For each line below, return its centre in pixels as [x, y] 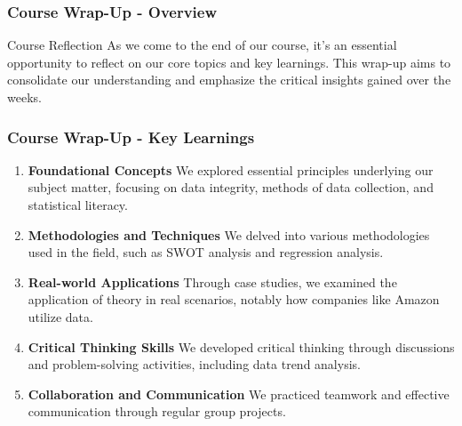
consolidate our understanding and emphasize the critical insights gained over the [229, 80]
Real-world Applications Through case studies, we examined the [212, 281]
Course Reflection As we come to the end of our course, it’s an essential [202, 45]
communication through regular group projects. [157, 411]
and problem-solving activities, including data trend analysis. [194, 364]
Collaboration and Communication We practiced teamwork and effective [239, 394]
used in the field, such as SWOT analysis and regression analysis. [206, 252]
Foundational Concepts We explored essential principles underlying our [231, 169]
